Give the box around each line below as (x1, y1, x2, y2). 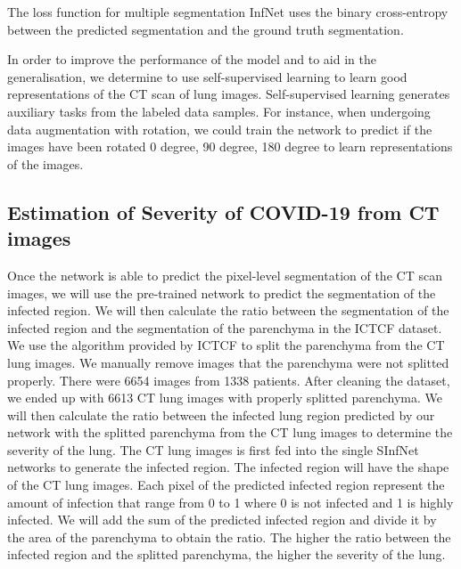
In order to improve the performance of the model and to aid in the (7, 50, 376, 69)
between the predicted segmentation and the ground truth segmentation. (7, 20, 404, 38)
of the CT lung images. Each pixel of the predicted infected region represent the (7, 476, 445, 494)
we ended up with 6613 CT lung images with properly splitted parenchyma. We (7, 388, 442, 407)
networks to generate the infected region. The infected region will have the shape (7, 458, 449, 476)
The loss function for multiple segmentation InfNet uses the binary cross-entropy (7, 3, 449, 20)
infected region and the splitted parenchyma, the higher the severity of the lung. (7, 545, 446, 564)
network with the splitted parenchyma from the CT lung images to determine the (7, 423, 453, 442)
